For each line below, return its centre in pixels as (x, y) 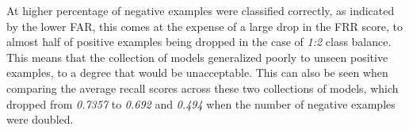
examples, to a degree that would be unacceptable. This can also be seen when (197, 73)
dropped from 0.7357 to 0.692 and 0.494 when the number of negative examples (201, 103)
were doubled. (40, 119)
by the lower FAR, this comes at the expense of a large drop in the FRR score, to (204, 26)
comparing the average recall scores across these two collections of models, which (203, 88)
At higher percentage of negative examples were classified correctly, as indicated (201, 10)
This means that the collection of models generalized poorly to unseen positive (197, 57)
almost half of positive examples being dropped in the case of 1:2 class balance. (199, 42)
